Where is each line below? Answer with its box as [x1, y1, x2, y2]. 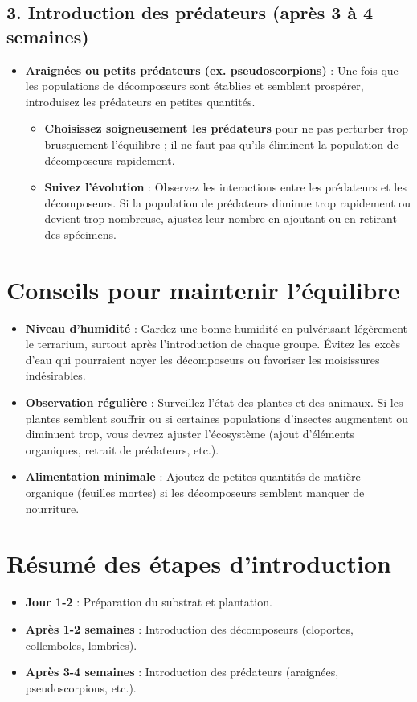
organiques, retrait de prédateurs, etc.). [25, 441, 219, 458]
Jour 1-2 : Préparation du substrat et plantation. [25, 593, 272, 610]
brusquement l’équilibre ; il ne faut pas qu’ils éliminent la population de [44, 135, 399, 152]
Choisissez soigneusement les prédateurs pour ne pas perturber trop [44, 120, 409, 137]
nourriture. [25, 499, 80, 516]
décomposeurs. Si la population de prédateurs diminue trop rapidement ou [44, 194, 411, 211]
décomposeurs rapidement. [44, 151, 175, 168]
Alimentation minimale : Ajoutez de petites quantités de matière [25, 468, 361, 485]
